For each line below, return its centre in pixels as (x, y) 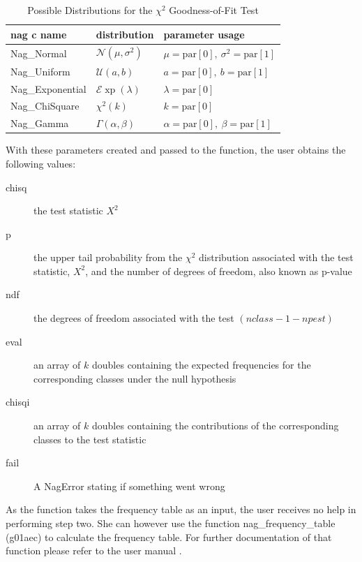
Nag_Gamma (40, 123)
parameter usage (204, 34)
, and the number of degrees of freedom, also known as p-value (219, 271)
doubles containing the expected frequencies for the (201, 365)
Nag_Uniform (40, 71)
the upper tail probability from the (108, 257)
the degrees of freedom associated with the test (134, 318)
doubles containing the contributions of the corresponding (215, 426)
